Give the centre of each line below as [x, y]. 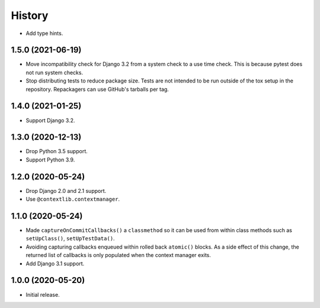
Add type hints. [44, 33]
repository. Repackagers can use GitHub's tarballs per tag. [97, 89]
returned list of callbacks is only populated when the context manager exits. [119, 255]
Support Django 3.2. [50, 120]
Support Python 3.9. [50, 160]
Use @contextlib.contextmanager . [73, 199]
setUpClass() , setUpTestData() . [70, 239]
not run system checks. [54, 72]
